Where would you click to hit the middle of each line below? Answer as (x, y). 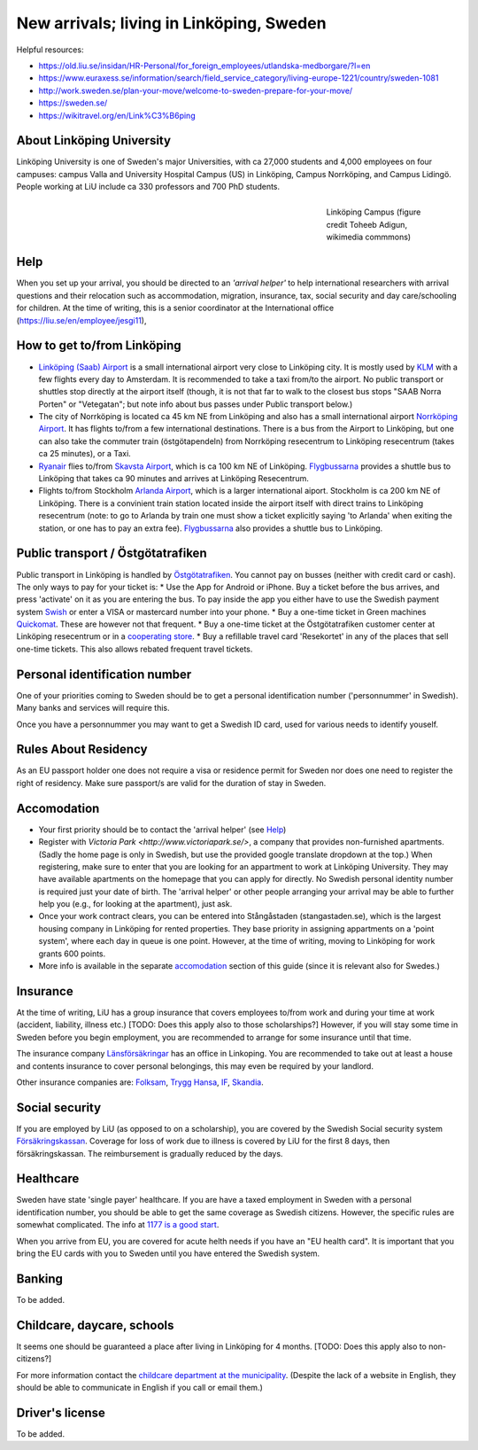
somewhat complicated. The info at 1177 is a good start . (118, 1225)
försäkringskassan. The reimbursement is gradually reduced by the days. (150, 1153)
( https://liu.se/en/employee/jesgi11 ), (81, 320)
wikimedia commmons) (369, 237)
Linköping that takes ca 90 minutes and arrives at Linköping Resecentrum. (173, 479)
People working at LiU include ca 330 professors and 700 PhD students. (148, 187)
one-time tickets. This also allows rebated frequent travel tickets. (135, 649)
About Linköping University (94, 140)
